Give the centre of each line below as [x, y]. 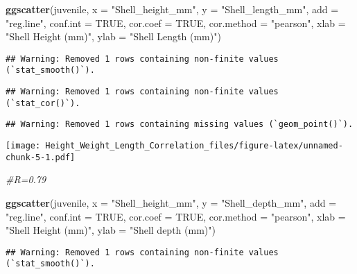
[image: [23, 146]
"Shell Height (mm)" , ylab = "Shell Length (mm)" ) [113, 36]
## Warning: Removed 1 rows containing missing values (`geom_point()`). [180, 125]
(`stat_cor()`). [43, 103]
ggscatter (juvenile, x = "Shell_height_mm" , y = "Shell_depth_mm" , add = [171, 202]
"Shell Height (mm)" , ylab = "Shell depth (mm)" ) [111, 230]
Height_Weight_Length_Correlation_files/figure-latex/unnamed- [194, 146]
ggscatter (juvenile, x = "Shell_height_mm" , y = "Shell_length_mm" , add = [172, 9]
